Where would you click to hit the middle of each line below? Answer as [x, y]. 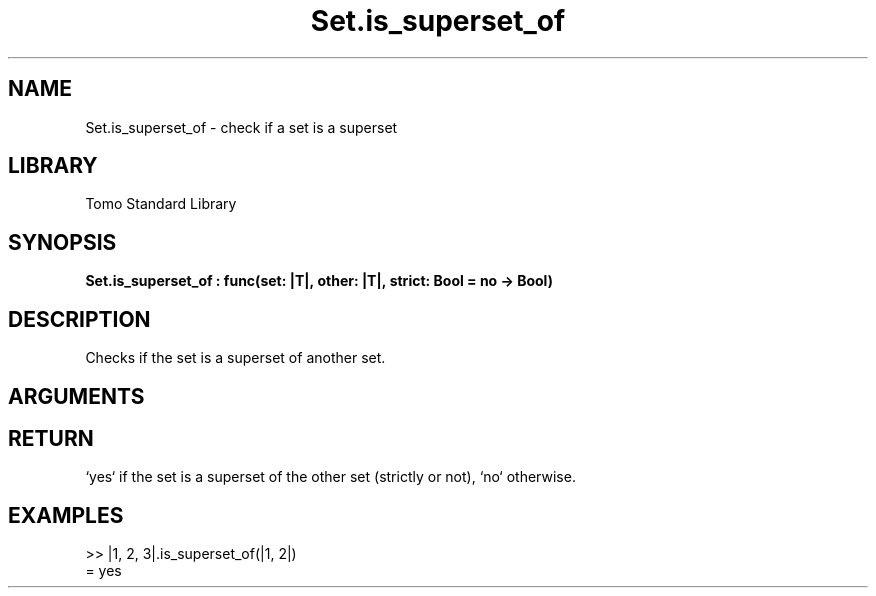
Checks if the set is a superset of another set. [235, 358]
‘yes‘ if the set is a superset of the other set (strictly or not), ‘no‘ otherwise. [330, 477]
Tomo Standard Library [161, 204]
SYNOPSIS [62, 242]
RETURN [51, 438]
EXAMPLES [66, 515]
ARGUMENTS [76, 396]
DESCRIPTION [79, 319]
